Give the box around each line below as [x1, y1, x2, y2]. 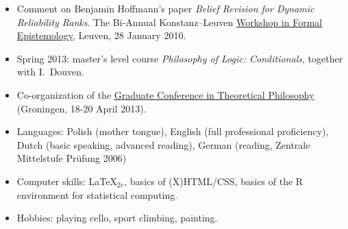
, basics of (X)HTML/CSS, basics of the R [124, 173, 303, 188]
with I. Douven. [16, 64, 85, 79]
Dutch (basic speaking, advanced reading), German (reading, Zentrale [16, 137, 310, 152]
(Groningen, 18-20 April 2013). [16, 101, 147, 115]
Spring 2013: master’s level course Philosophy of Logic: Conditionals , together [16, 51, 343, 65]
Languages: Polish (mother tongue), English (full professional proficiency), [16, 124, 329, 138]
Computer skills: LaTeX [16, 173, 118, 188]
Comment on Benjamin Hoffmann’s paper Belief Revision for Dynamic [16, 1, 314, 15]
